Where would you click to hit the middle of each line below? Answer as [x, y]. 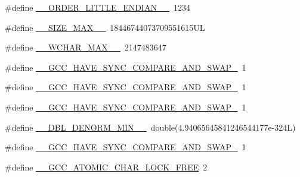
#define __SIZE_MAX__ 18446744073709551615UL [105, 27]
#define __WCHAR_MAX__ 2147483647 [86, 47]
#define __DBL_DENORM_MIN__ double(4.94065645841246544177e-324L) [150, 127]
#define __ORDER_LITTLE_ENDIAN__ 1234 [98, 7]
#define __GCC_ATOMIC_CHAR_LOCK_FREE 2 [106, 167]
